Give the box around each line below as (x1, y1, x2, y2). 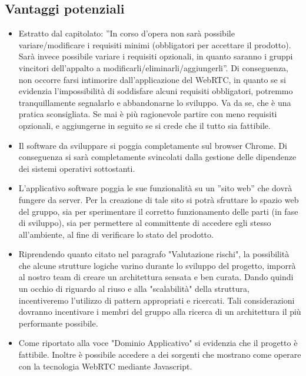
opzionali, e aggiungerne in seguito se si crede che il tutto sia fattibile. (18, 119, 271, 131)
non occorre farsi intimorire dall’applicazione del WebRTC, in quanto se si (18, 73, 286, 85)
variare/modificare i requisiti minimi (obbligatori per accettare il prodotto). (18, 38, 291, 51)
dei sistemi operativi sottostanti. (18, 162, 135, 174)
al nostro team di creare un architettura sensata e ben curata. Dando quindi (18, 271, 294, 283)
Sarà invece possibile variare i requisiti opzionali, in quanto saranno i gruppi (18, 50, 293, 62)
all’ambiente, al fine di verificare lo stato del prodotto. (18, 228, 214, 240)
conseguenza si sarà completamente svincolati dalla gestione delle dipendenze (18, 151, 297, 163)
